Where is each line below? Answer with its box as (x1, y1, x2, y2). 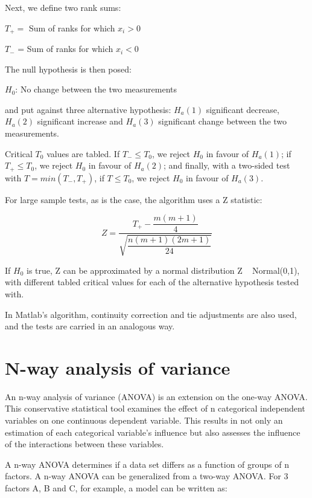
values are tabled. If (46, 147, 120, 160)
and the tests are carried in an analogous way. (5, 320, 175, 332)
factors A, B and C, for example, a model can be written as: (5, 481, 228, 494)
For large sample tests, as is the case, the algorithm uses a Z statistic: (5, 193, 263, 205)
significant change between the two (158, 115, 287, 128)
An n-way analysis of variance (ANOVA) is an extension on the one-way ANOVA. (5, 390, 308, 403)
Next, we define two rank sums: (5, 1, 121, 13)
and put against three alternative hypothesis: (5, 103, 171, 115)
